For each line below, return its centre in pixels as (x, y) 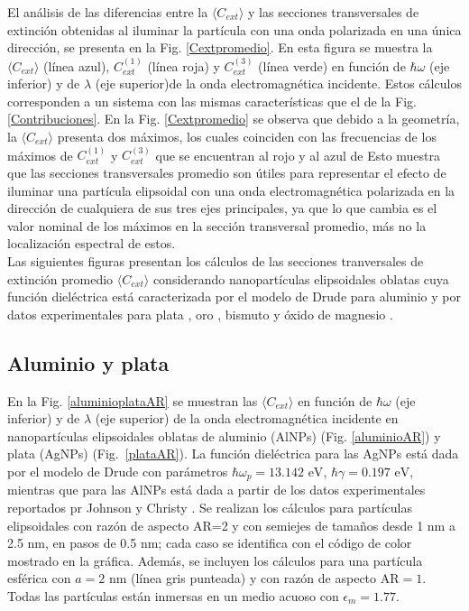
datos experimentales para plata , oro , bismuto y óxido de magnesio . (200, 314)
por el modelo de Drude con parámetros (118, 471)
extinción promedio (60, 278)
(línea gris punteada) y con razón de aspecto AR (265, 578)
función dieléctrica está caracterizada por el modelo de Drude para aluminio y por (234, 296)
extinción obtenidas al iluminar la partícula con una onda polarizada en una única (234, 29)
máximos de (40, 155)
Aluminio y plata (88, 362)
